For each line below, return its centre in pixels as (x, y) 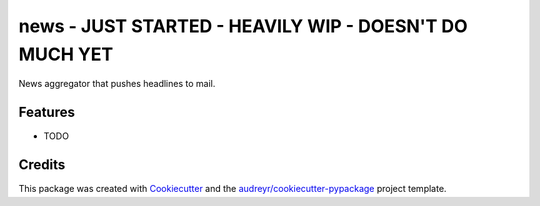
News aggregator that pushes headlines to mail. (117, 84)
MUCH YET (66, 54)
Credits (42, 165)
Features (46, 112)
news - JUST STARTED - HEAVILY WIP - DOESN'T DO (243, 26)
